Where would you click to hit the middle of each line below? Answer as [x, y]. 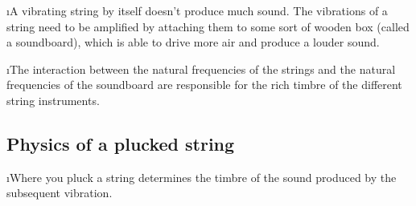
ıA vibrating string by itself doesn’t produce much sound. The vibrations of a [197, 10]
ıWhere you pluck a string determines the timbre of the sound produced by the [202, 177]
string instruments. [53, 100]
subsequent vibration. [60, 193]
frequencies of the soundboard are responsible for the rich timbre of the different [204, 85]
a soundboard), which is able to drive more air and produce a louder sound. [193, 42]
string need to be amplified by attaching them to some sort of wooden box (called [208, 26]
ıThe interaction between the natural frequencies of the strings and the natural [201, 69]
